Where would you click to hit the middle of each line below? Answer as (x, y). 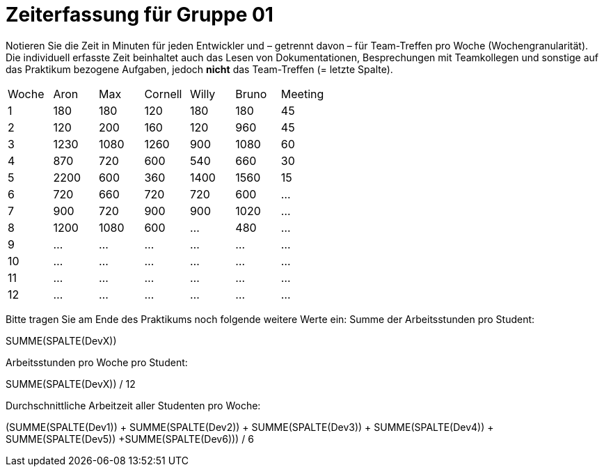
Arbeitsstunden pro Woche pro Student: (97, 362)
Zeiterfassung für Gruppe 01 (140, 15)
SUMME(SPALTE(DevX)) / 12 (71, 384)
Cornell (163, 94)
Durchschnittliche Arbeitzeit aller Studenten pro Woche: (133, 405)
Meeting (302, 94)
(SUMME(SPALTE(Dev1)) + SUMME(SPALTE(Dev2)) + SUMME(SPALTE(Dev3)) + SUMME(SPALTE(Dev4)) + (250, 427)
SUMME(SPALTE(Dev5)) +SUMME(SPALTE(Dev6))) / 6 (130, 439)
